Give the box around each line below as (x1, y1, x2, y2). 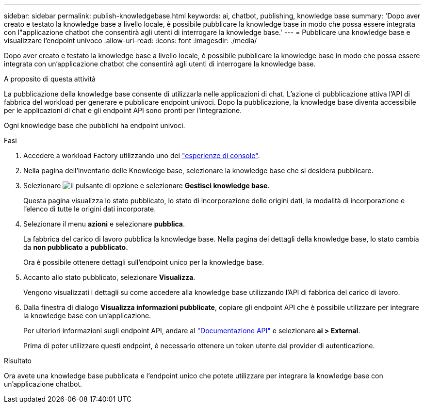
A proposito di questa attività (4, 75, 96, 83)
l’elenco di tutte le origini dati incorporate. (23, 205, 156, 213)
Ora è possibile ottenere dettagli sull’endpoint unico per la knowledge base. (23, 258, 264, 266)
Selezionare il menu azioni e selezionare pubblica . (23, 220, 185, 228)
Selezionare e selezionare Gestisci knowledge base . (23, 181, 270, 190)
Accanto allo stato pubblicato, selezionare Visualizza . (23, 273, 196, 281)
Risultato (4, 357, 32, 365)
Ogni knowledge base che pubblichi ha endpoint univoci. (4, 121, 185, 130)
